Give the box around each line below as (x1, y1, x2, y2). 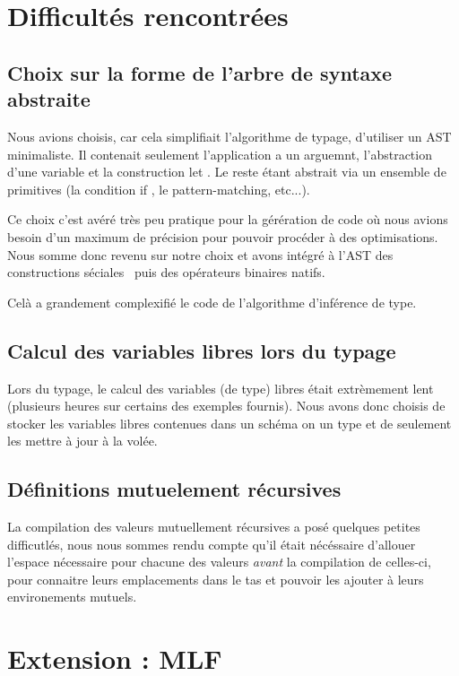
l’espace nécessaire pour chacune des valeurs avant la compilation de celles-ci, (7, 552, 431, 571)
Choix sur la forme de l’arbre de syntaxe (7, 58, 393, 86)
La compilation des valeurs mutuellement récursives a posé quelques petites (7, 517, 420, 536)
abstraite (7, 85, 91, 113)
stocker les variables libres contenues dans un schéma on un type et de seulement (7, 413, 452, 432)
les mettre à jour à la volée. (7, 431, 158, 450)
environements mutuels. (7, 587, 137, 606)
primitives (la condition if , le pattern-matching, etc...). (7, 179, 310, 198)
